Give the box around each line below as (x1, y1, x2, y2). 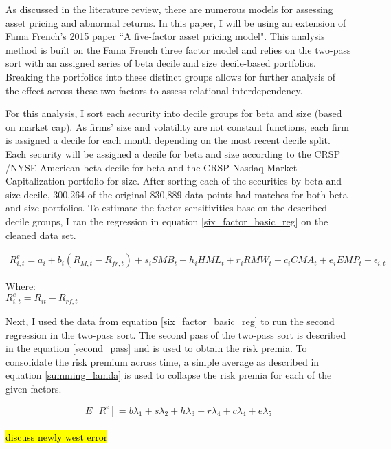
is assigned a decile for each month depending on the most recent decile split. (5, 133, 331, 147)
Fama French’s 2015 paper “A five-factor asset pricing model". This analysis (5, 29, 325, 43)
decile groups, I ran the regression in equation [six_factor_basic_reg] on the (5, 213, 328, 228)
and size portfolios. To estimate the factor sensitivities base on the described (5, 200, 328, 215)
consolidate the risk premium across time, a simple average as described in (5, 354, 320, 368)
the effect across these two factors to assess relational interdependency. (5, 83, 303, 97)
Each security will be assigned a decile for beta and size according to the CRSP (5, 146, 341, 160)
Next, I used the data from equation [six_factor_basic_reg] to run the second (5, 313, 335, 328)
